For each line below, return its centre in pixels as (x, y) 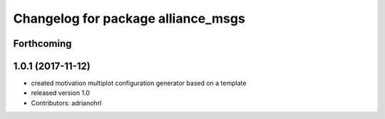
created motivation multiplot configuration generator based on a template (139, 83)
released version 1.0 (61, 93)
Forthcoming (42, 44)
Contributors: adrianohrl (66, 103)
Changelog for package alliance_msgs (129, 18)
